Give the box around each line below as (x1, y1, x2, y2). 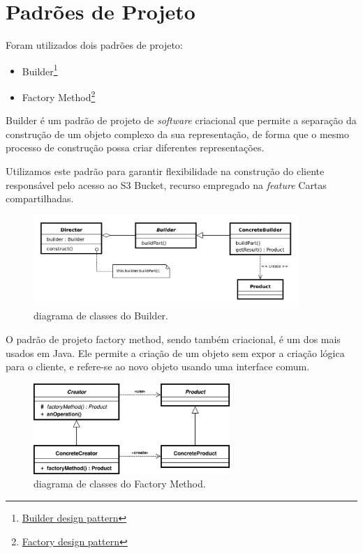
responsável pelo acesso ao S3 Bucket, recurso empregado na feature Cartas (6, 177, 327, 192)
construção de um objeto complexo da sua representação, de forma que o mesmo (6, 126, 349, 141)
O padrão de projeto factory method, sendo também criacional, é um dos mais (6, 331, 341, 346)
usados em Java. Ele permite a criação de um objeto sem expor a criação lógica (6, 345, 345, 360)
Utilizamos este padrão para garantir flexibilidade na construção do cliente (6, 164, 325, 178)
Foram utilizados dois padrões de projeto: (6, 38, 183, 52)
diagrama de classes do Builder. (34, 308, 168, 323)
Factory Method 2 (22, 87, 96, 104)
